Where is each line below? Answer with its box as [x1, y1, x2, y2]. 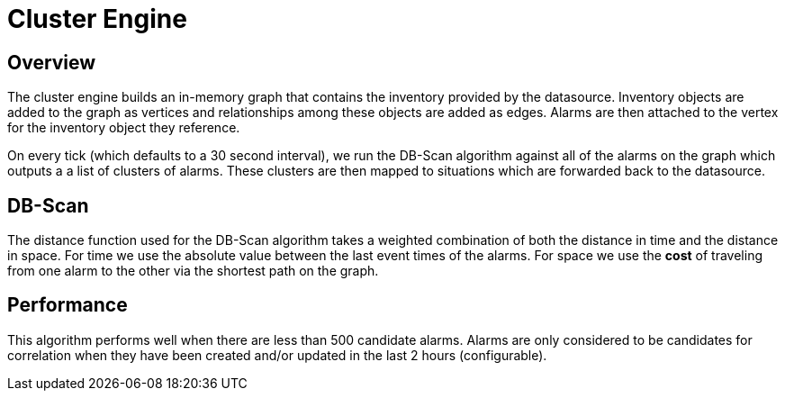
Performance [7, 294, 128, 317]
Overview [7, 50, 96, 74]
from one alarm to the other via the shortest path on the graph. [7, 263, 379, 279]
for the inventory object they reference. [7, 120, 240, 136]
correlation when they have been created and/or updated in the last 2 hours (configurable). [7, 347, 547, 363]
